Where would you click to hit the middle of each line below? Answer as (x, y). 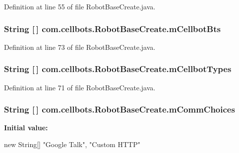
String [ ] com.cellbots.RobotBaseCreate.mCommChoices (119, 109)
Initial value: (26, 128)
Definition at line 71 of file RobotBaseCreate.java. (80, 87)
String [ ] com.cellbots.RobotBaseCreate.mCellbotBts (112, 28)
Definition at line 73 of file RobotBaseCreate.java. (80, 47)
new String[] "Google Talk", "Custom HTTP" (72, 144)
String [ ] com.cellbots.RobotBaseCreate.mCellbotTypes (118, 69)
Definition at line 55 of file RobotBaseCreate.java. (80, 6)
